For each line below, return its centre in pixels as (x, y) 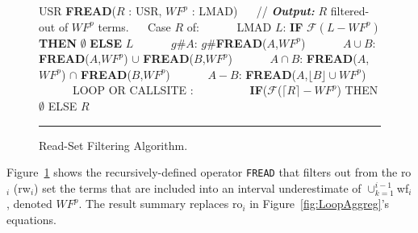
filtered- (350, 10)
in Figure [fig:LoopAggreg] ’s (320, 204)
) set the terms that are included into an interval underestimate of (198, 187)
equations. (31, 219)
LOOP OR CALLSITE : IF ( (170, 90)
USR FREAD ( (78, 10)
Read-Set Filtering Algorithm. (113, 145)
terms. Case (134, 26)
